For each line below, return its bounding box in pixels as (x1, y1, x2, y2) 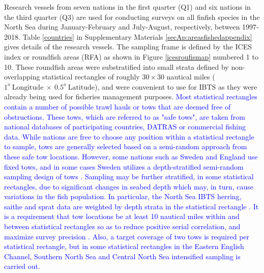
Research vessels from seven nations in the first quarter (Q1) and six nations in (4, 2, 251, 12)
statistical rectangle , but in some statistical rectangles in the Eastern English (4, 241, 244, 252)
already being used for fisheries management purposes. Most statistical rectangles (4, 91, 257, 102)
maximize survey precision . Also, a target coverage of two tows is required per (4, 231, 250, 241)
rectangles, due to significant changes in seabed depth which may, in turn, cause (4, 181, 254, 192)
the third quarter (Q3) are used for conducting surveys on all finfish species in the (4, 11, 260, 22)
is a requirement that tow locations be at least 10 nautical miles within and (4, 211, 240, 222)
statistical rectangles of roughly (42, 71, 140, 82)
